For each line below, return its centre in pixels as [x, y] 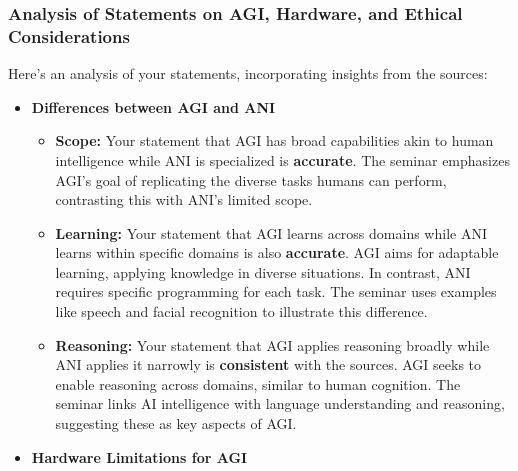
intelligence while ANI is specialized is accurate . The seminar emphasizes [282, 159]
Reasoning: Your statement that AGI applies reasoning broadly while [272, 344]
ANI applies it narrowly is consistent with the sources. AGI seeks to [268, 364]
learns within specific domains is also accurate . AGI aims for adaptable [277, 252]
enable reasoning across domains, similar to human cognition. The [258, 383]
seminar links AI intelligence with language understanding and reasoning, [280, 403]
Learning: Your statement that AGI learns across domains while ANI [271, 232]
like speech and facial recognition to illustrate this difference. [241, 311]
